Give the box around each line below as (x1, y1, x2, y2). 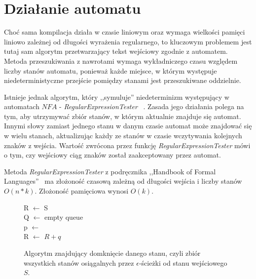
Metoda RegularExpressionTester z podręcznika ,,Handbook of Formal (4, 166, 216, 176)
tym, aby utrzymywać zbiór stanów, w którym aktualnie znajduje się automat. (4, 111, 241, 121)
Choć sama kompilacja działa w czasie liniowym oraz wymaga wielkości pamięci (4, 27, 245, 37)
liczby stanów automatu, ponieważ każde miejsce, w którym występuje (4, 65, 217, 76)
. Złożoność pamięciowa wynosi (35, 186, 129, 196)
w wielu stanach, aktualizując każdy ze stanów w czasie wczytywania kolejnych (4, 130, 242, 141)
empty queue (44, 212, 83, 222)
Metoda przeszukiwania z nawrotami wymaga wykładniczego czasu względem (4, 55, 238, 66)
